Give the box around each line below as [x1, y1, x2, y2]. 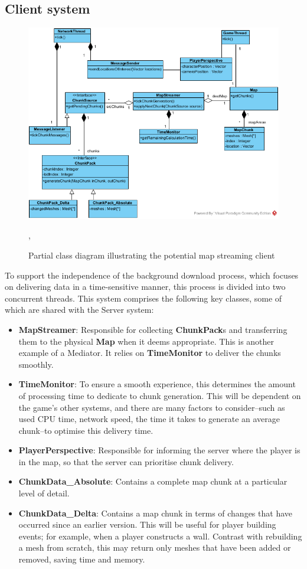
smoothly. [18, 358, 54, 370]
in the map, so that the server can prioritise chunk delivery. [18, 455, 234, 467]
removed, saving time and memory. [18, 553, 145, 565]
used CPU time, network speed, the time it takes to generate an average [18, 413, 280, 425]
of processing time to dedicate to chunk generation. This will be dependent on [18, 389, 301, 401]
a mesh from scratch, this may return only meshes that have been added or [18, 541, 291, 554]
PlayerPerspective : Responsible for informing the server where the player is [18, 444, 301, 456]
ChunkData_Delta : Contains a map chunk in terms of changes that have [18, 506, 292, 519]
